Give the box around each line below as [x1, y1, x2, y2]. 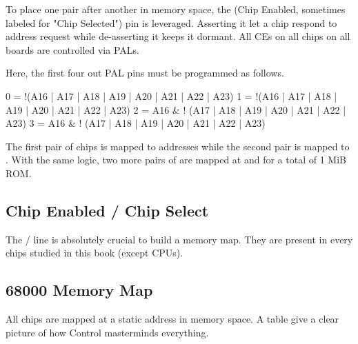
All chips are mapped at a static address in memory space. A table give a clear [6, 312, 339, 326]
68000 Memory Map [6, 279, 153, 301]
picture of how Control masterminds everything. [6, 325, 209, 339]
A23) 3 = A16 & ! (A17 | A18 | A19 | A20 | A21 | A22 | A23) [6, 116, 266, 130]
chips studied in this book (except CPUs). [6, 245, 183, 260]
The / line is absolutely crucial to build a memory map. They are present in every [6, 232, 353, 246]
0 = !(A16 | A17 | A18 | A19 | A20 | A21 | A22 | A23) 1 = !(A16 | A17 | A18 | [6, 88, 337, 103]
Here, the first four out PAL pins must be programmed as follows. [6, 65, 284, 80]
